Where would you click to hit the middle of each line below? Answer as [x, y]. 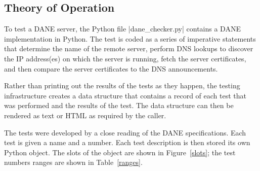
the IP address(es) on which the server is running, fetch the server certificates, [125, 58]
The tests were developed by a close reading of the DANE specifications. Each [125, 132]
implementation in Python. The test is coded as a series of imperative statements [130, 38]
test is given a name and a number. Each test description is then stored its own [127, 142]
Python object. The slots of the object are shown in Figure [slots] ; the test [120, 152]
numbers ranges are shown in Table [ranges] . [73, 162]
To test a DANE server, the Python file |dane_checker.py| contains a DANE [122, 29]
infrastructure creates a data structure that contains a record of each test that [125, 95]
